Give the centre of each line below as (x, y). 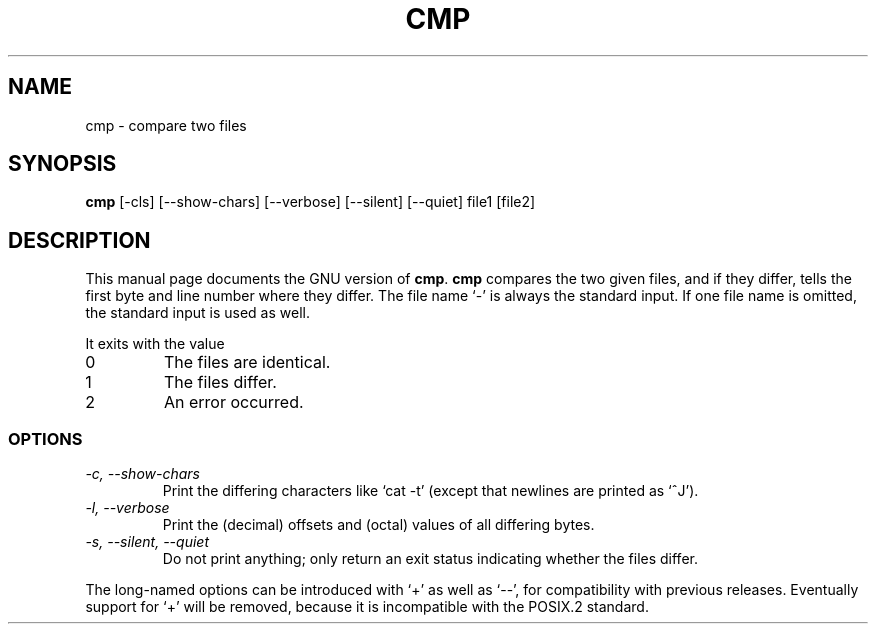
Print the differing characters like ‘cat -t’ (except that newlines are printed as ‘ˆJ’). (430, 491)
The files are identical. (247, 362)
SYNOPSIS (62, 164)
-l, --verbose (127, 508)
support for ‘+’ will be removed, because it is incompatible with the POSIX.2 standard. (367, 607)
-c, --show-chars (142, 474)
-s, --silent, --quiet (147, 542)
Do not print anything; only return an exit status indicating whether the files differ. (430, 559)
